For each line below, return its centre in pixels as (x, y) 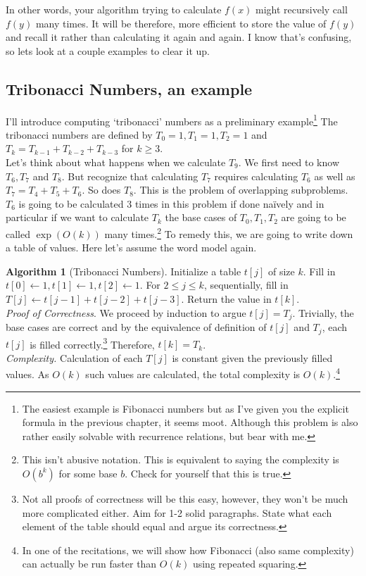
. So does (101, 190)
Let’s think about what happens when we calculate (116, 162)
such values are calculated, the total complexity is (193, 374)
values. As (27, 374)
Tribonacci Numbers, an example (129, 88)
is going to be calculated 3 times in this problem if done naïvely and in (171, 203)
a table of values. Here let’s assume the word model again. (131, 248)
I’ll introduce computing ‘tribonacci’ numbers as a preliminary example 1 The (172, 120)
